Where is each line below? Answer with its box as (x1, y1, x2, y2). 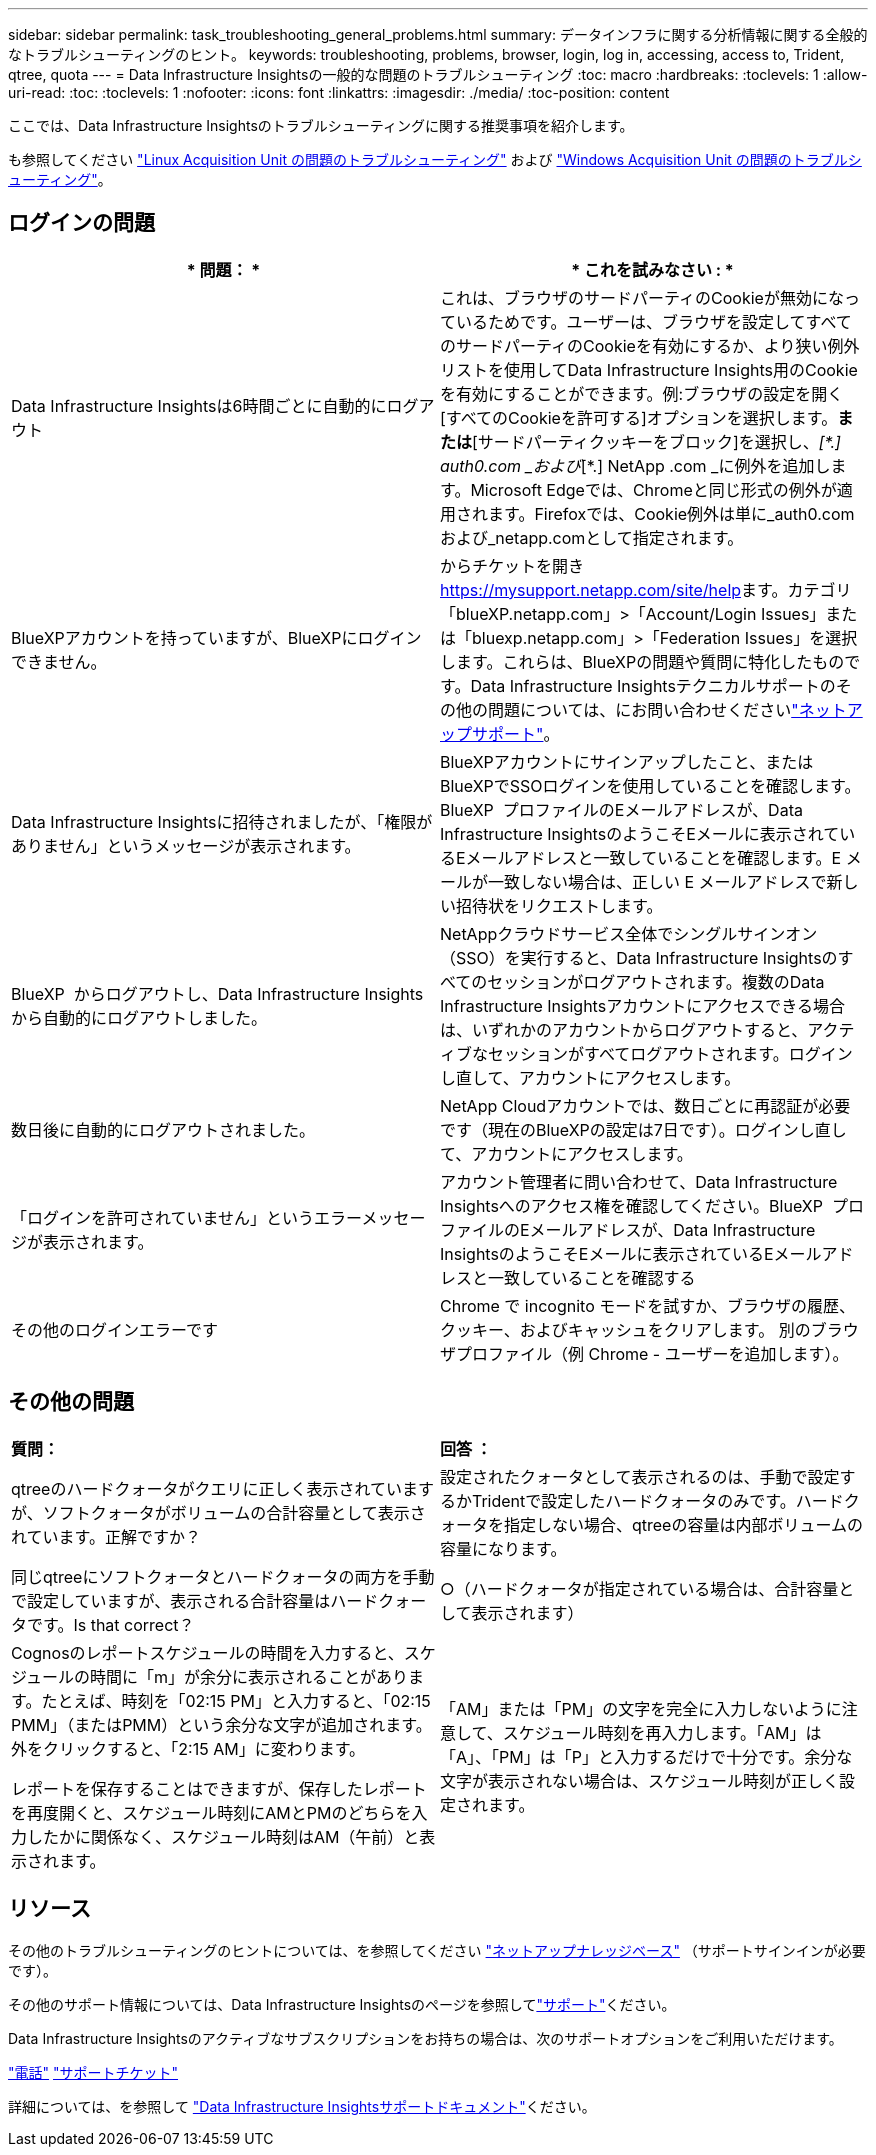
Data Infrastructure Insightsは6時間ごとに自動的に (11, 395, 387, 416)
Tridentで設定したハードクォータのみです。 (472, 1490, 796, 1511)
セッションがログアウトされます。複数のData (487, 971, 825, 992)
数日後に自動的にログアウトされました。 (11, 1119, 316, 1140)
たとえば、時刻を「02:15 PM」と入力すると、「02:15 (41, 1690, 431, 1711)
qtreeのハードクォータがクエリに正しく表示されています (11, 1478, 434, 1499)
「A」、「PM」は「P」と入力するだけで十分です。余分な (440, 1746, 853, 1767)
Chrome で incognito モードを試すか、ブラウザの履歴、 (440, 1295, 855, 1316)
